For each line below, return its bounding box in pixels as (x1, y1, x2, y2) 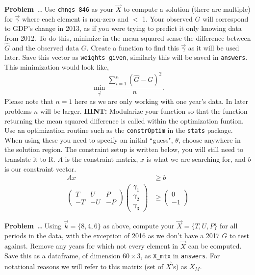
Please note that (4, 96, 53, 106)
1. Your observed (142, 13, 193, 24)
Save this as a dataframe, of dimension (4, 250, 121, 261)
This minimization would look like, (4, 62, 109, 72)
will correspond (203, 13, 249, 24)
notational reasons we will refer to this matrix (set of (4, 261, 164, 271)
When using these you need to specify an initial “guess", (4, 134, 173, 145)
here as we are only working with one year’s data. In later (75, 96, 249, 106)
